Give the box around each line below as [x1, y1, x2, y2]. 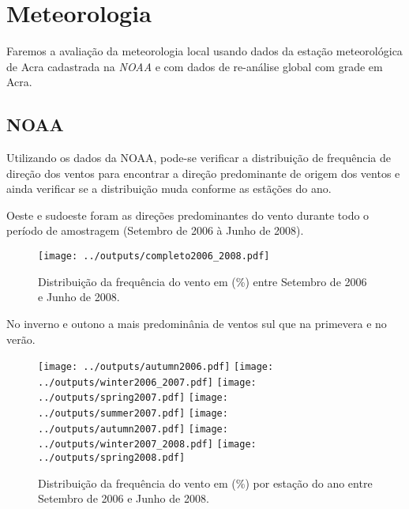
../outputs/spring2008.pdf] [38, 452, 186, 464]
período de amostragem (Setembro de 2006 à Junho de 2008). [6, 222, 304, 239]
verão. [6, 330, 36, 347]
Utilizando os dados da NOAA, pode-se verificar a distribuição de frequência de [6, 149, 391, 166]
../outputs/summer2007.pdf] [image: [38, 408, 228, 420]
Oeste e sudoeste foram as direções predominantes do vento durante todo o [6, 206, 370, 223]
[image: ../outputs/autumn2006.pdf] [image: [38, 361, 274, 373]
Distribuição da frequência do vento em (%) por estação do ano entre [38, 474, 373, 491]
